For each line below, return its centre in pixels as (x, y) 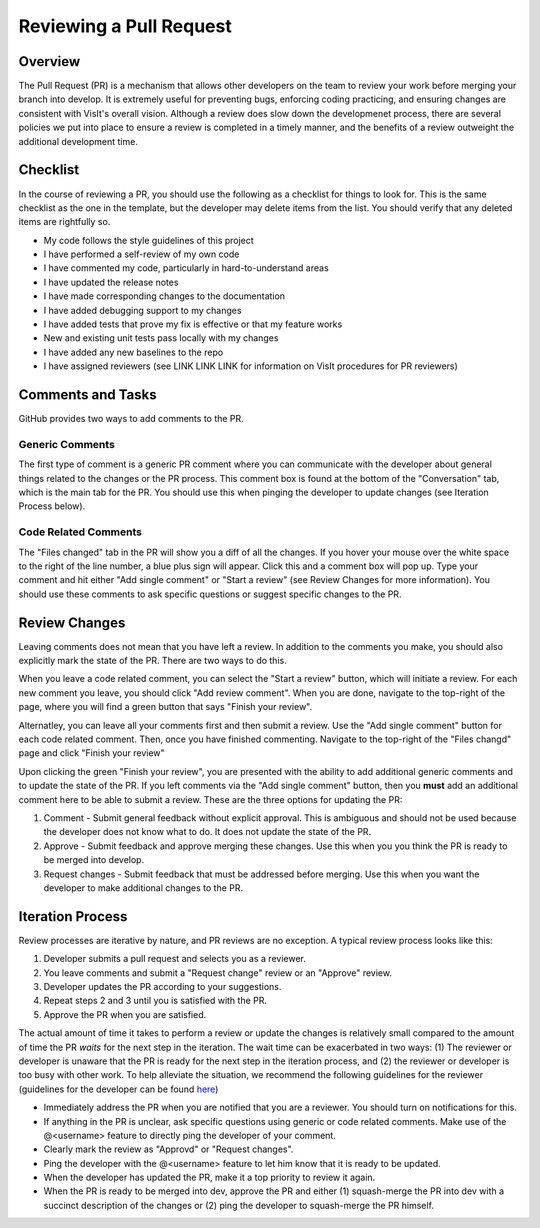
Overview (49, 61)
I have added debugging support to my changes (142, 310)
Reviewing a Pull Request (125, 26)
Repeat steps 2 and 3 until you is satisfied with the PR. (155, 1001)
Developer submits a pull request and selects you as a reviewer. (175, 959)
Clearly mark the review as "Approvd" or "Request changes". (168, 1149)
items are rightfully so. (64, 222)
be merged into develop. (94, 860)
